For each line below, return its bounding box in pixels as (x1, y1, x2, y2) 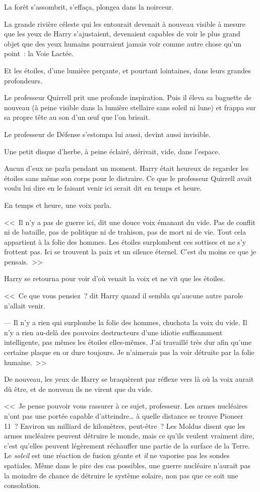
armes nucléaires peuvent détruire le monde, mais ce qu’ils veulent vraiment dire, (4, 430, 254, 441)
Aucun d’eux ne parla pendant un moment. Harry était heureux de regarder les (4, 163, 249, 173)
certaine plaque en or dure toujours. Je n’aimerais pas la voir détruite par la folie (4, 347, 254, 357)
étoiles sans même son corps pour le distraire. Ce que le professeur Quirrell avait (4, 172, 252, 183)
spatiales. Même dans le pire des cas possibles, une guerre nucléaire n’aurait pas (4, 460, 250, 470)
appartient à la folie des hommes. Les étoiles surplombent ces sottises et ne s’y (4, 236, 246, 247)
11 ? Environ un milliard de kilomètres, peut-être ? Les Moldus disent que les (4, 420, 245, 431)
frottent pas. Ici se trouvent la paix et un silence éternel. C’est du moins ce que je (4, 246, 256, 257)
